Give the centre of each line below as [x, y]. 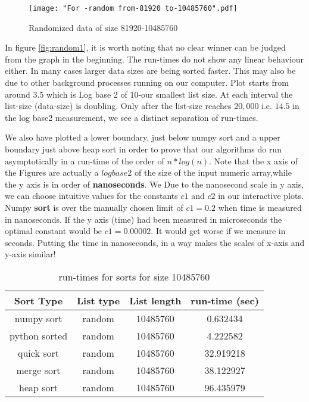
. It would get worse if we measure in [218, 231]
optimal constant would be [54, 231]
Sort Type [38, 300]
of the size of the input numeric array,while [213, 172]
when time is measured [260, 207]
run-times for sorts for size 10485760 [134, 276]
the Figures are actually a [52, 172]
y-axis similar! [30, 254]
